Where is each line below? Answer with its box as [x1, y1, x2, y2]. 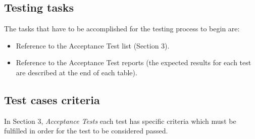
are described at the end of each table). [16, 67, 137, 77]
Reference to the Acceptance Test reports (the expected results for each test [16, 57, 251, 68]
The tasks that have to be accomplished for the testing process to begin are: [4, 23, 240, 34]
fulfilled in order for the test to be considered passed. [4, 125, 168, 136]
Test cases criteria [4, 91, 100, 107]
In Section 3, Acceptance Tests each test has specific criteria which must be [4, 115, 236, 126]
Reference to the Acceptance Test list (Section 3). [16, 40, 170, 51]
